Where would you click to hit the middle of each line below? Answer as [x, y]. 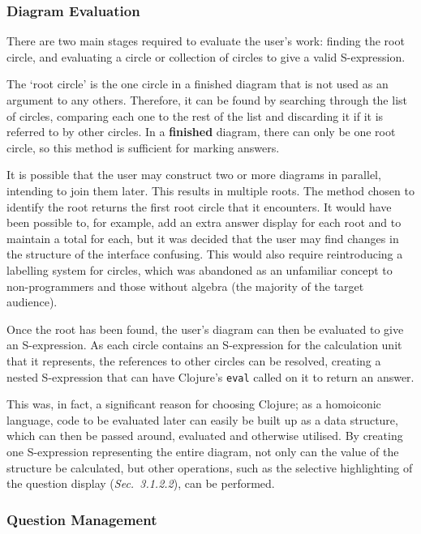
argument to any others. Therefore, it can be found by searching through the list [207, 100]
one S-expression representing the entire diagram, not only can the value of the [203, 451]
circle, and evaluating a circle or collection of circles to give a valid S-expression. [206, 56]
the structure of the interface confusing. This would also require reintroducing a [205, 254]
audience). [32, 302]
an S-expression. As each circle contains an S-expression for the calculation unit [204, 345]
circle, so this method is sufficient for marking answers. [143, 147]
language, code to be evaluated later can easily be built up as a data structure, [202, 419]
